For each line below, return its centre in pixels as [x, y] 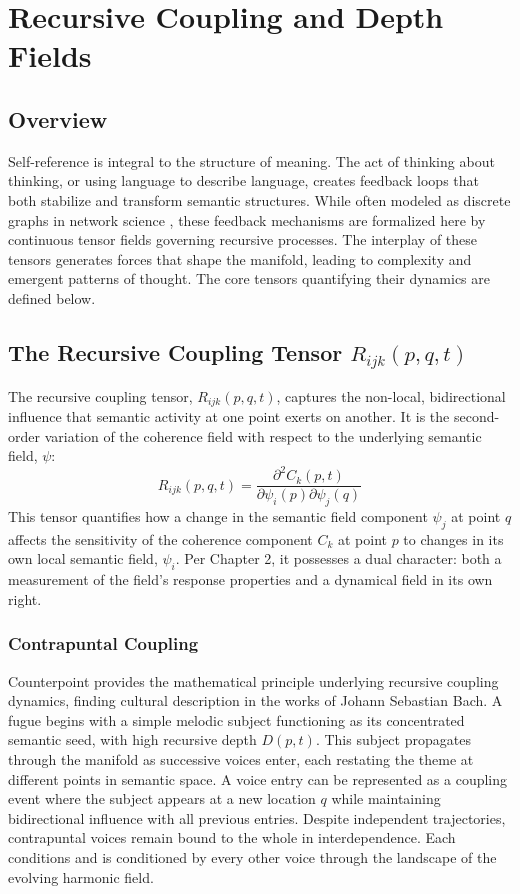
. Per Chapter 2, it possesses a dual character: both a [338, 558]
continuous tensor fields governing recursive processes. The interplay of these [243, 239]
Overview [58, 118]
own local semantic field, [83, 558]
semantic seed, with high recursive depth [132, 739]
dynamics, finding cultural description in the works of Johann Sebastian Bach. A [255, 700]
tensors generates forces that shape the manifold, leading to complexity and [240, 258]
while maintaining [386, 798]
